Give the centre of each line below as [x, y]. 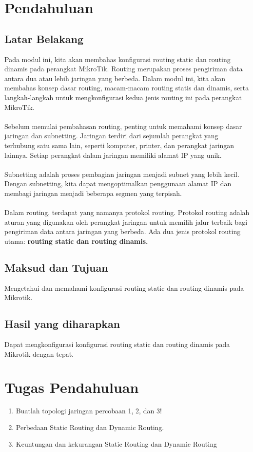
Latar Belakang [44, 38]
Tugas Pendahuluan [72, 387]
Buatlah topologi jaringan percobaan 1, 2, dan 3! [89, 411]
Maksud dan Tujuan [56, 267]
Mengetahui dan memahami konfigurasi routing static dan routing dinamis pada [124, 288]
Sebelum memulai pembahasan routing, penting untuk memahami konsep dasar [123, 126]
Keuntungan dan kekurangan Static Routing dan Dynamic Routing [116, 443]
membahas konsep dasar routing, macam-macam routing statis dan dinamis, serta [127, 88]
